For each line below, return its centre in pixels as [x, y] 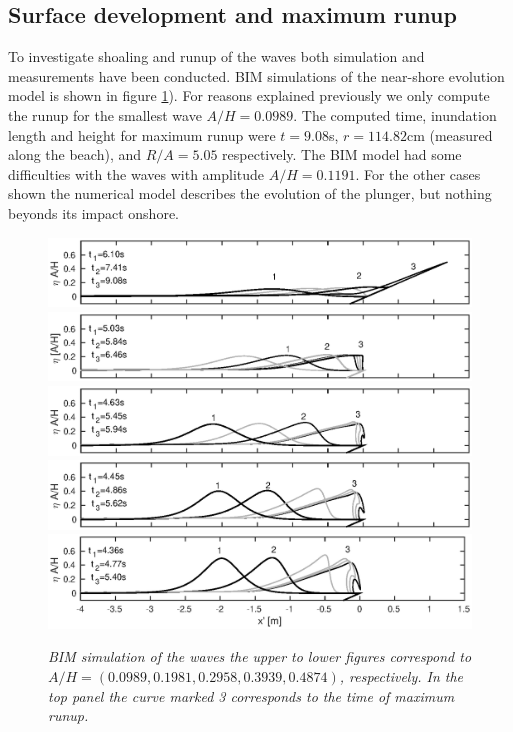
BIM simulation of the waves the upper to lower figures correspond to [260, 656]
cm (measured [449, 134]
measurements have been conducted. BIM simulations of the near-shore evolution [256, 75]
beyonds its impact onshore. [93, 212]
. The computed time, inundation [395, 114]
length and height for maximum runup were [142, 134]
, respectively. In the [401, 676]
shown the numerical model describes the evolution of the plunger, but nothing [250, 193]
